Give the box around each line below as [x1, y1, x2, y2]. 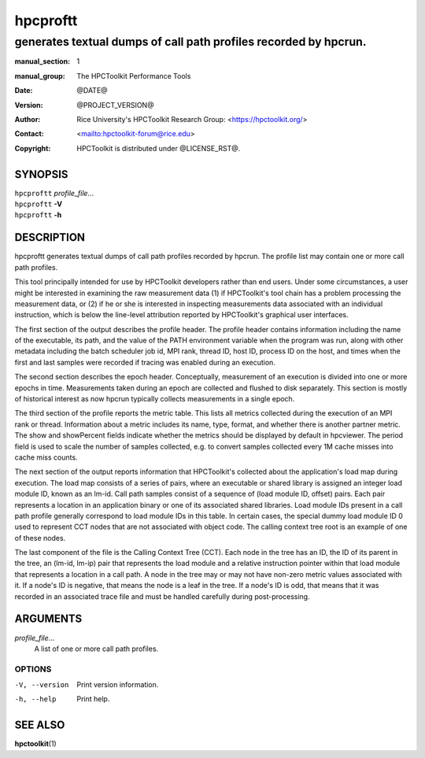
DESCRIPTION [14, 231, 86, 244]
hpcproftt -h [14, 210, 62, 220]
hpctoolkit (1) [14, 739, 57, 749]
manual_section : [14, 57, 71, 66]
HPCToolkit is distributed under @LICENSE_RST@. [76, 143, 241, 153]
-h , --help [14, 695, 57, 704]
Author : [14, 114, 41, 124]
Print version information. [76, 680, 159, 690]
